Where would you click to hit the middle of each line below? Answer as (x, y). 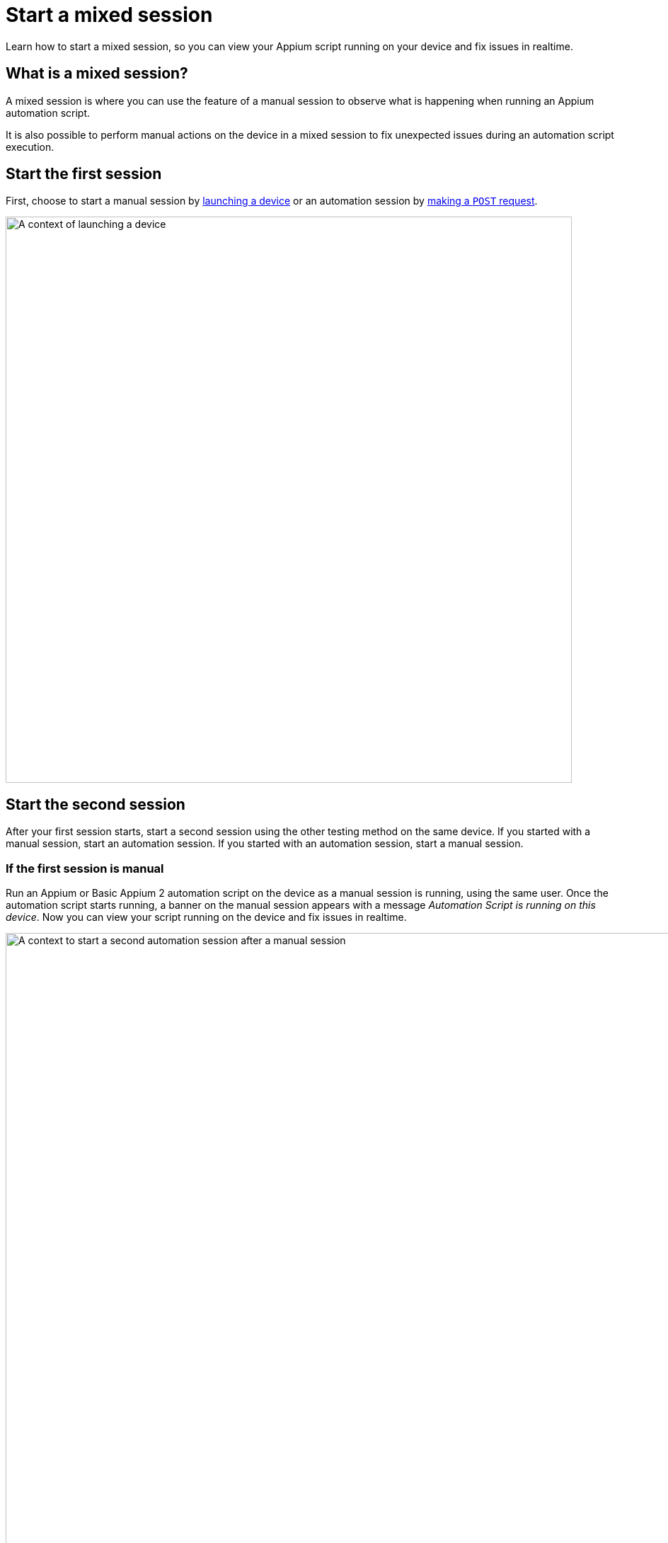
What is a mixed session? (97, 74)
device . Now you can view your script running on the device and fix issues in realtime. (206, 917)
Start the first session (84, 174)
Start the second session (96, 804)
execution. (30, 147)
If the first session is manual (85, 868)
